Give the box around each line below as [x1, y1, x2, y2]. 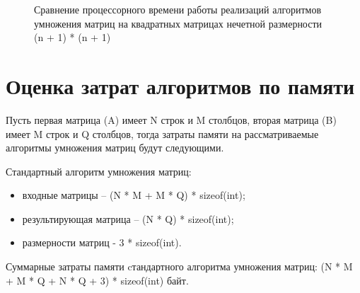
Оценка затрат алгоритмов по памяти [6, 71, 355, 100]
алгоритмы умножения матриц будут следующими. [6, 140, 224, 155]
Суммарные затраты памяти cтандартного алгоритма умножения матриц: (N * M [6, 259, 353, 274]
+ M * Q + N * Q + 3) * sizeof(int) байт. [6, 272, 189, 287]
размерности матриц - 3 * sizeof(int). [22, 235, 182, 250]
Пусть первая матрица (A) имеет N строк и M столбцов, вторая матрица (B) [6, 112, 337, 127]
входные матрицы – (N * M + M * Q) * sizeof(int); [22, 188, 245, 202]
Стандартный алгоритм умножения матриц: [6, 163, 192, 178]
